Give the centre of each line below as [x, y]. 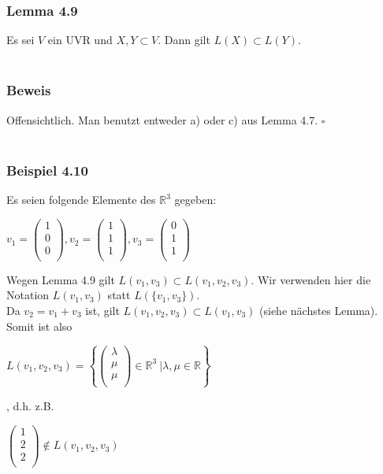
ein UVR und [80, 40]
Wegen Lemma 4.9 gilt [61, 279]
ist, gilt [102, 310]
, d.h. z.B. [30, 405]
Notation [28, 295]
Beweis [29, 90]
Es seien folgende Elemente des [81, 200]
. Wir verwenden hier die [311, 279]
